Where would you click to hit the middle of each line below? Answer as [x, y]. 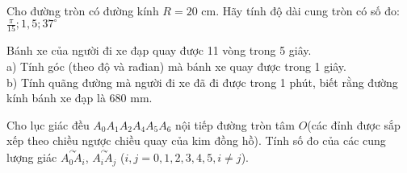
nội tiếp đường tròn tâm [235, 124]
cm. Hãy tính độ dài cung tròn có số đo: [300, 10]
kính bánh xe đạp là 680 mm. [80, 98]
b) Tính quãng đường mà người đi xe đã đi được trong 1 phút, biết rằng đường [202, 82]
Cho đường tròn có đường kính [83, 10]
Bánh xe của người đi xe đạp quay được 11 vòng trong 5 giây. [159, 50]
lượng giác [32, 157]
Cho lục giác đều [48, 124]
